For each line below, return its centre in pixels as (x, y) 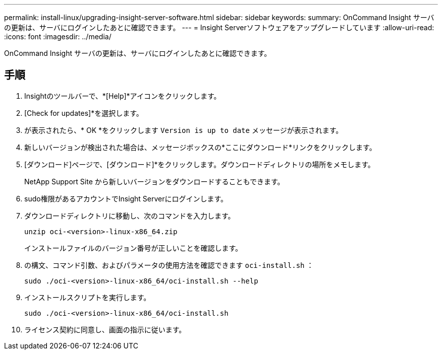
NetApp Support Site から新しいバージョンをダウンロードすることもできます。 (154, 181)
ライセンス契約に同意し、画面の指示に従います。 (105, 329)
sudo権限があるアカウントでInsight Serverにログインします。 (126, 198)
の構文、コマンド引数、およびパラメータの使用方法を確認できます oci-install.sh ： (169, 265)
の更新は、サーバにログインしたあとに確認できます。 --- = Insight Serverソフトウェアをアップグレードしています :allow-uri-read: (219, 27)
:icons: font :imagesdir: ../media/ (58, 37)
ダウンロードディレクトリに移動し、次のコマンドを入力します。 (130, 216)
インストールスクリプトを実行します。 (88, 297)
